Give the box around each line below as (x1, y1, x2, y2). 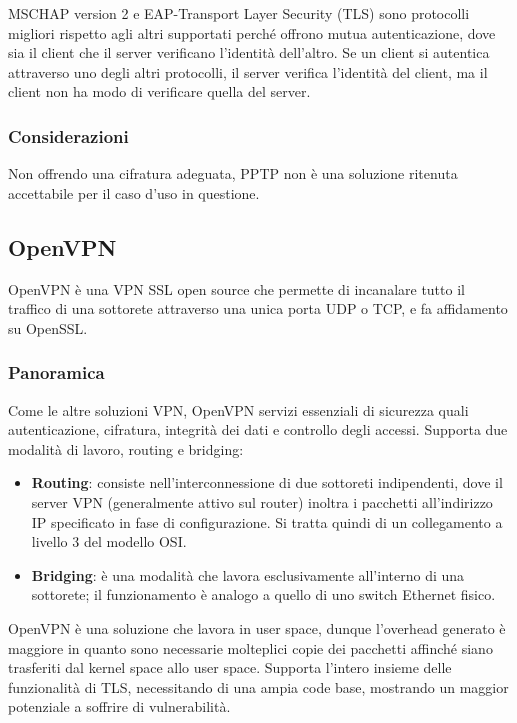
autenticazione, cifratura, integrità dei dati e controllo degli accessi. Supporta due (8, 419, 508, 440)
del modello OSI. (83, 531, 187, 552)
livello (31, 531, 68, 552)
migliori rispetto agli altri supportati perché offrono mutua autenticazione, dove (8, 22, 496, 43)
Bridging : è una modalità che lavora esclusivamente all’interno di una (31, 564, 465, 585)
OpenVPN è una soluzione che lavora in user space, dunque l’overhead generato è (8, 617, 506, 638)
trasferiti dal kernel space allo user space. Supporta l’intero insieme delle (8, 657, 452, 678)
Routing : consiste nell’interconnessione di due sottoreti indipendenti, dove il (31, 472, 503, 493)
